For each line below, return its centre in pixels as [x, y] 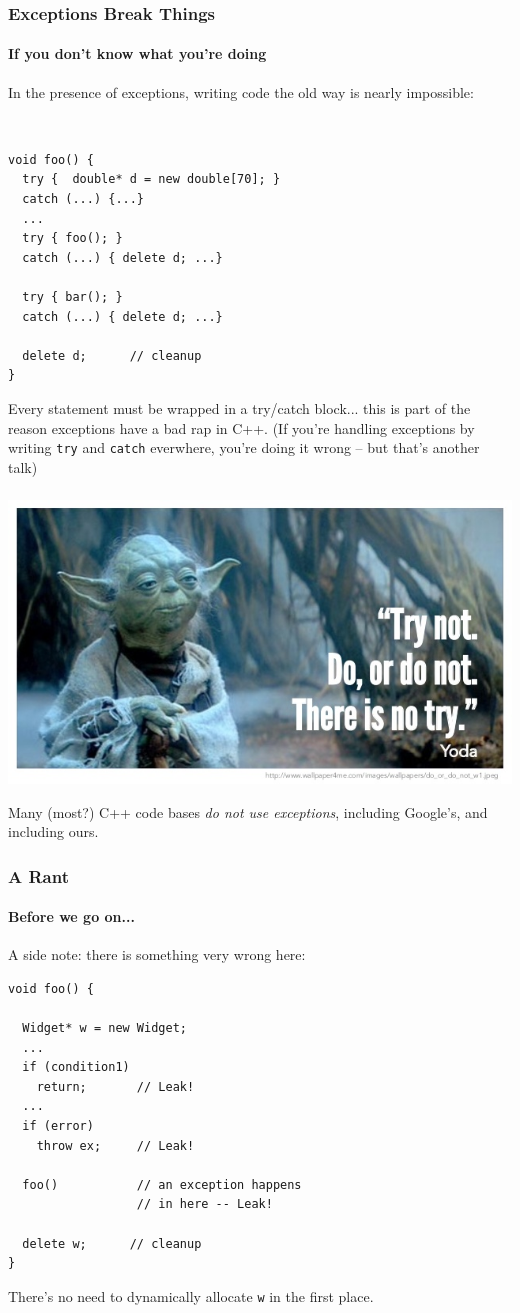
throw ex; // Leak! [115, 1145]
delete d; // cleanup [112, 355]
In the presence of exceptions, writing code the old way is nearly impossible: [241, 91]
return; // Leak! [115, 1086]
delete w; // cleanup [112, 1243]
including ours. [53, 831]
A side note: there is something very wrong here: [157, 954]
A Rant [38, 875]
